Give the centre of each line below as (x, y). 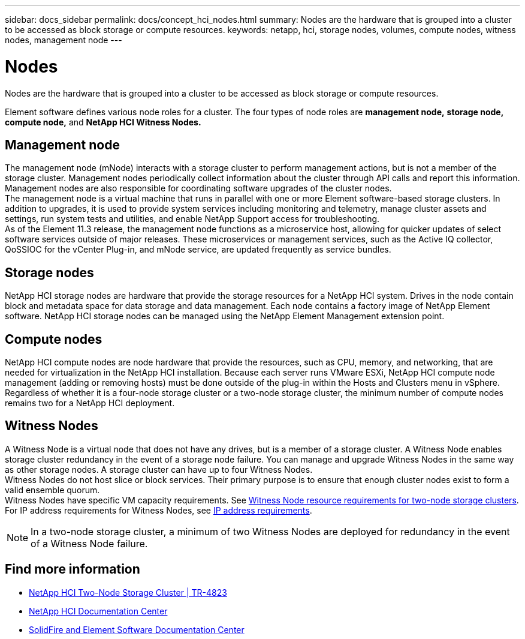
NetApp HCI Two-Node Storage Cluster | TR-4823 (128, 592)
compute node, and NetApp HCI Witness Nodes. (103, 122)
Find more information (73, 569)
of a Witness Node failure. (89, 543)
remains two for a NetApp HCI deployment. (90, 403)
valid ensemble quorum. (52, 490)
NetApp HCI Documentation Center (98, 611)
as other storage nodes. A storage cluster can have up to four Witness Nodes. (159, 469)
